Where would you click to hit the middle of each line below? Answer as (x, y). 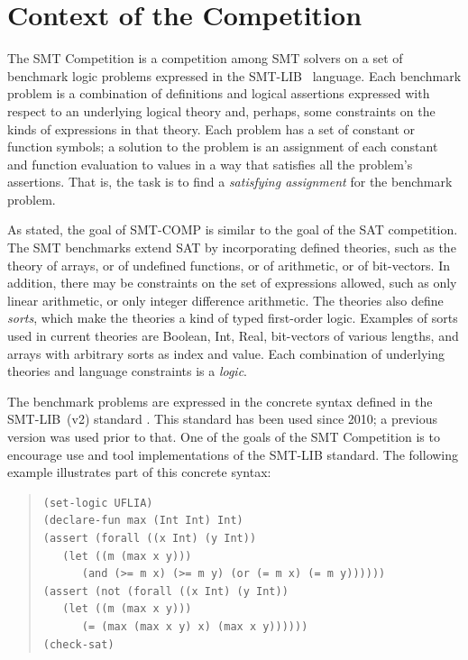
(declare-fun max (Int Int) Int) (143, 521)
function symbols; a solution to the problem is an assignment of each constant (223, 147)
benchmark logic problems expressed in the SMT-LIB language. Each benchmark (234, 75)
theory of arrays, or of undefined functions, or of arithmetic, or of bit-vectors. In (229, 265)
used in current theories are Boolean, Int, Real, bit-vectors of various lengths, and (233, 336)
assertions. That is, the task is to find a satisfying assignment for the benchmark (230, 182)
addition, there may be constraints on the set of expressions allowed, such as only (232, 283)
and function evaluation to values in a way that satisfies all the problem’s (210, 164)
